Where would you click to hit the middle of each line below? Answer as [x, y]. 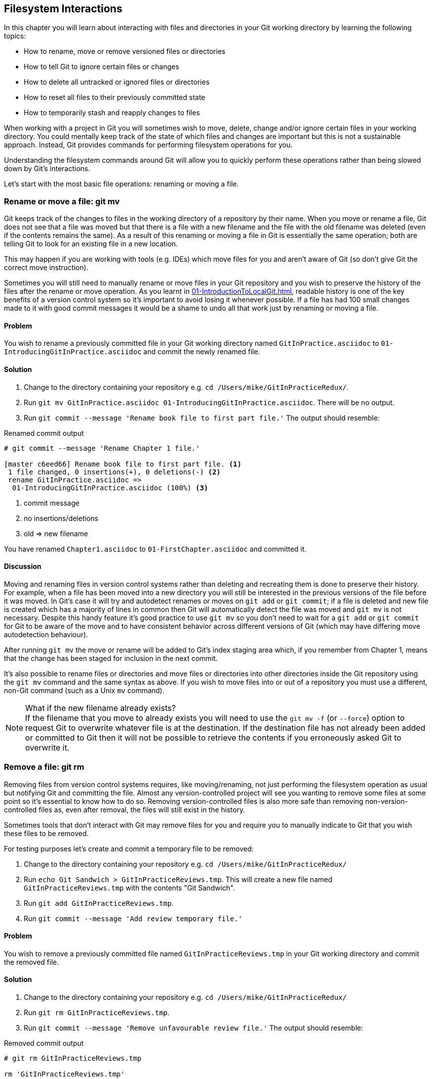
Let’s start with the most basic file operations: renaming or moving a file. [122, 184]
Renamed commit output [44, 433]
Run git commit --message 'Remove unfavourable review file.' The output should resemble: [194, 1028]
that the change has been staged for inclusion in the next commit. [111, 658]
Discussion [23, 566]
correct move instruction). [46, 268]
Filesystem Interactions [63, 9]
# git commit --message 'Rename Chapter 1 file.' [102, 448]
